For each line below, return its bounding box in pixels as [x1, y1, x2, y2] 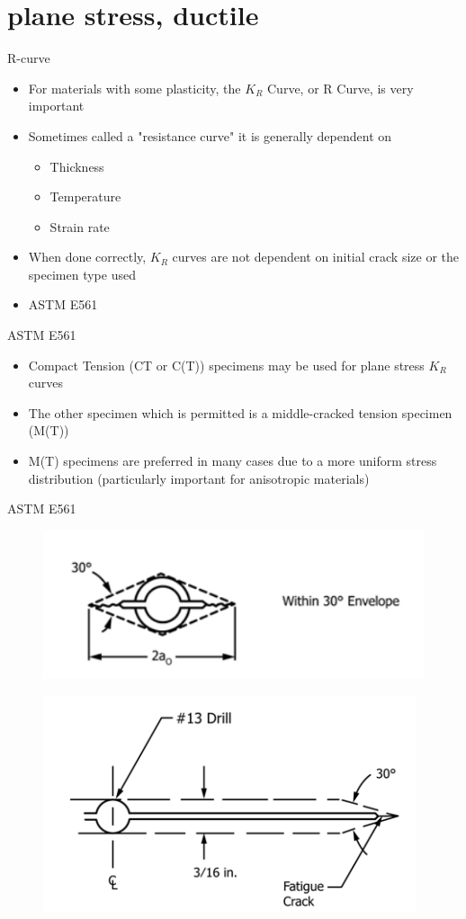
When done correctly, [28, 247, 147, 266]
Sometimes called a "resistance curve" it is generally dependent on [28, 126, 392, 145]
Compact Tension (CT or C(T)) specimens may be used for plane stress [28, 355, 425, 374]
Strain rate [49, 217, 110, 236]
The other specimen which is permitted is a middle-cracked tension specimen [28, 403, 453, 422]
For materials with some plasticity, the [28, 78, 241, 97]
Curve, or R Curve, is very [267, 78, 414, 97]
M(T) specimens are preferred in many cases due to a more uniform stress [28, 451, 437, 470]
